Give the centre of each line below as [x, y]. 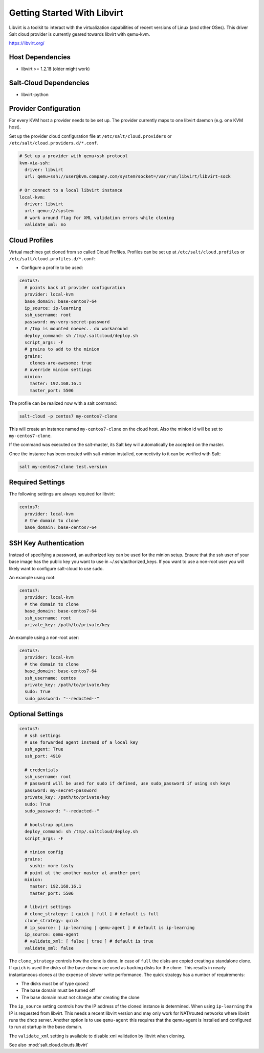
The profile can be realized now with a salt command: [63, 403]
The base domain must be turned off [58, 990]
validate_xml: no [45, 225]
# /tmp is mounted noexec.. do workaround [76, 329]
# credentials [42, 770]
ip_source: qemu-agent [52, 934]
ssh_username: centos [51, 678]
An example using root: [32, 578]
